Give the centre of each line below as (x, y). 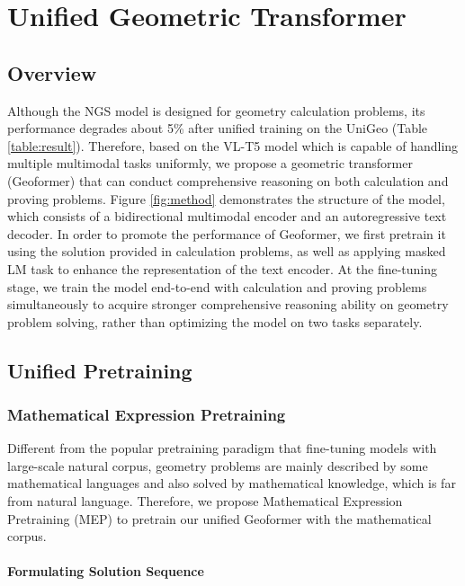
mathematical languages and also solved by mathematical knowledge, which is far (232, 483)
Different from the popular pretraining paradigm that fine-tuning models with (222, 448)
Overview (52, 72)
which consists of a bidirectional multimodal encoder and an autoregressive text (227, 216)
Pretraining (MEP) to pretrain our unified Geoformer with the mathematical (219, 518)
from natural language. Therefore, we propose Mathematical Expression (205, 501)
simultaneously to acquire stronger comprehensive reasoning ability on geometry (228, 304)
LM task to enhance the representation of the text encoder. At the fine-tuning (223, 268)
